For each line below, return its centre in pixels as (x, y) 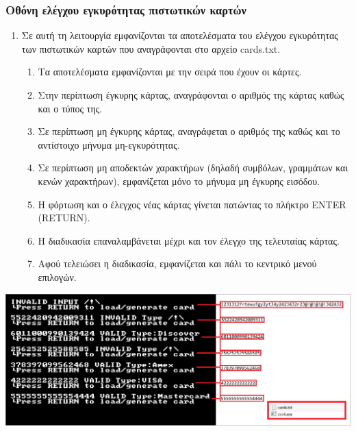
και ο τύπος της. (70, 108)
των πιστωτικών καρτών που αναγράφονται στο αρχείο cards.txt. (151, 48)
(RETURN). (64, 218)
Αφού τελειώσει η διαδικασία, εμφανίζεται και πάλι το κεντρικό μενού (177, 263)
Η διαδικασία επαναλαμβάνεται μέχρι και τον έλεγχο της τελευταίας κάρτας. (189, 240)
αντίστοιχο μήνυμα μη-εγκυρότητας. (109, 144)
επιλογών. (57, 276)
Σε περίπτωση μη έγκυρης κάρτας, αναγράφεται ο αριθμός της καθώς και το (189, 131)
